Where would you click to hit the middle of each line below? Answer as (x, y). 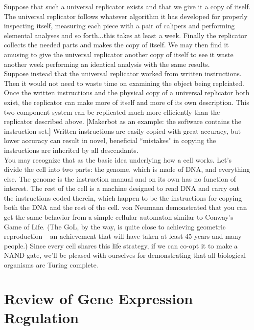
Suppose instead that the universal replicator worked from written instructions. (123, 73)
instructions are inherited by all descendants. (71, 150)
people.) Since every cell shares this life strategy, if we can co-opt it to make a (121, 245)
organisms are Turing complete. (51, 265)
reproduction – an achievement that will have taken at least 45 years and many (123, 236)
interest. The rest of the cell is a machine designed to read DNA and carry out (122, 188)
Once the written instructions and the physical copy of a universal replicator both (127, 93)
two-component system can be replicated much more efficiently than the (112, 112)
